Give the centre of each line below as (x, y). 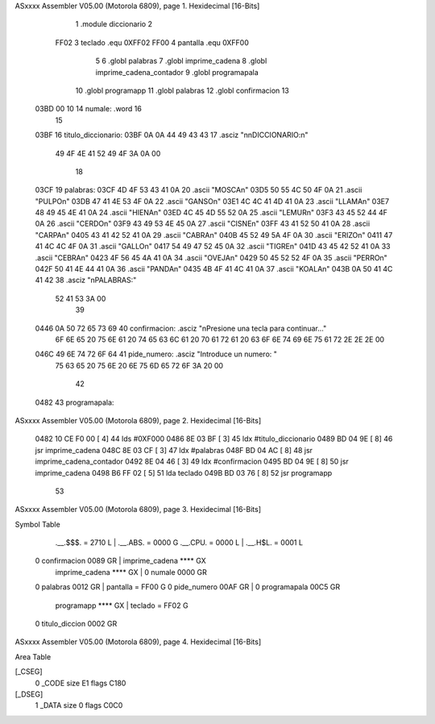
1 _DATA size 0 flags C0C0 (79, 705)
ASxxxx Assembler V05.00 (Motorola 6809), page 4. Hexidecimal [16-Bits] (138, 642)
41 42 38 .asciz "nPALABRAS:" (86, 280)
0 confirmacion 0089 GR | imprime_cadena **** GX (121, 561)
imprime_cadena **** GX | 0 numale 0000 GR (131, 572)
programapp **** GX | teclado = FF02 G (122, 605)
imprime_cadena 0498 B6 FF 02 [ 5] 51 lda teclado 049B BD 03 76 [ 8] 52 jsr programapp (184, 472)
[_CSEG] (29, 672)
